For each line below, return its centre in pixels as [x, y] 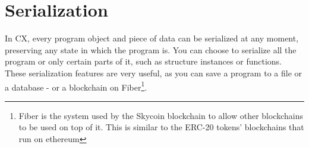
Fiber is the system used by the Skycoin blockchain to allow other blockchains [161, 115]
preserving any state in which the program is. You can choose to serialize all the [151, 49]
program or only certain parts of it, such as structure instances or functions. [143, 61]
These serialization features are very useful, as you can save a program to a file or [154, 73]
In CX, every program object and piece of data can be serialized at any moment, [152, 38]
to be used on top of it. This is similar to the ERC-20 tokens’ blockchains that [161, 127]
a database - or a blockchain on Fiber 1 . [76, 86]
